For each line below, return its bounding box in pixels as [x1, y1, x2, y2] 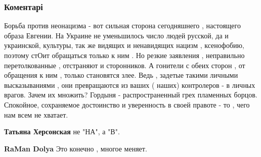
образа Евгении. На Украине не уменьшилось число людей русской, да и [4, 30, 229, 40]
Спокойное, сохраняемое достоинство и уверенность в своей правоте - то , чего [4, 99, 250, 110]
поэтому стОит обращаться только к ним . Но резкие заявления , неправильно [4, 50, 245, 60]
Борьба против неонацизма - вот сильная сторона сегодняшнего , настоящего [4, 20, 241, 31]
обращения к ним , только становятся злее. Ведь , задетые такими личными [4, 70, 238, 80]
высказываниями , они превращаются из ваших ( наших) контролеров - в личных [4, 79, 255, 90]
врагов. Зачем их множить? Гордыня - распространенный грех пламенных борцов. [4, 89, 257, 100]
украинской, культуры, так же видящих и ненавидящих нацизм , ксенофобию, [4, 40, 244, 50]
